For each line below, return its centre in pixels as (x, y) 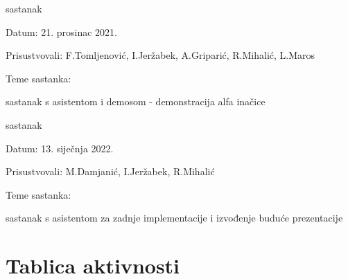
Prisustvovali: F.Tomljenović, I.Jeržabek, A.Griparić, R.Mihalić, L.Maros (160, 55)
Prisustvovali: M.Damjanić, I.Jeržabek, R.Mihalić (110, 171)
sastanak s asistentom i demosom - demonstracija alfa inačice (136, 101)
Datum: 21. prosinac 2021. (61, 31)
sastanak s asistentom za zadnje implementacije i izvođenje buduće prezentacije (174, 218)
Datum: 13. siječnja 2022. (60, 148)
